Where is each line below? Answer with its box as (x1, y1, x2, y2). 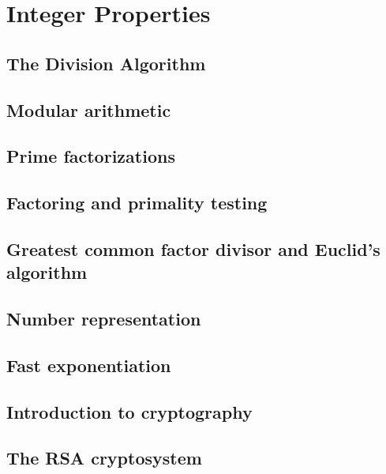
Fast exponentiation (6, 352, 171, 377)
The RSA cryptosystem (6, 446, 202, 470)
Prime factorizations (6, 144, 175, 168)
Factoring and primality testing (6, 190, 268, 215)
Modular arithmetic (6, 97, 171, 122)
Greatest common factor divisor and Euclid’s (6, 236, 380, 261)
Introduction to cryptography (6, 399, 253, 423)
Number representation (6, 307, 201, 331)
